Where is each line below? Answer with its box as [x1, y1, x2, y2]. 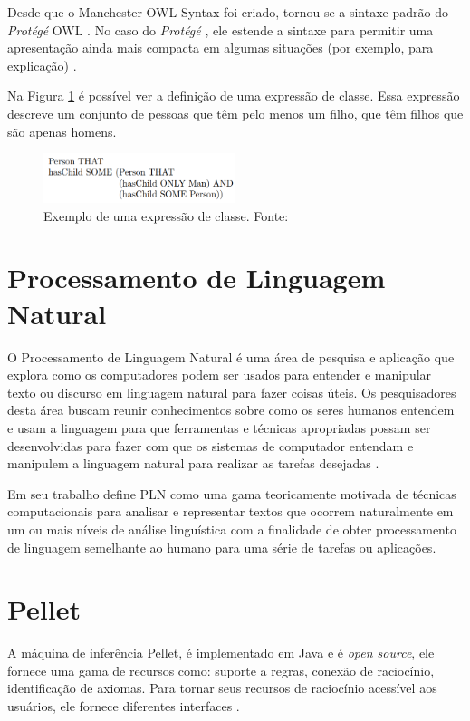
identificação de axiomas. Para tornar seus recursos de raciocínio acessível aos [7, 678, 437, 697]
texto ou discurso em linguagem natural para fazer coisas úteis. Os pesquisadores [7, 382, 456, 401]
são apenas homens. [7, 121, 117, 140]
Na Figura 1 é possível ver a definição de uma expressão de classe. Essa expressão [7, 86, 460, 105]
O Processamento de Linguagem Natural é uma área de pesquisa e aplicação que [7, 347, 455, 366]
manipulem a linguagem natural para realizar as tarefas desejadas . [7, 454, 379, 473]
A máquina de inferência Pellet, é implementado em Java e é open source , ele [7, 643, 435, 662]
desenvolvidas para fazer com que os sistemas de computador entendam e [7, 436, 414, 455]
